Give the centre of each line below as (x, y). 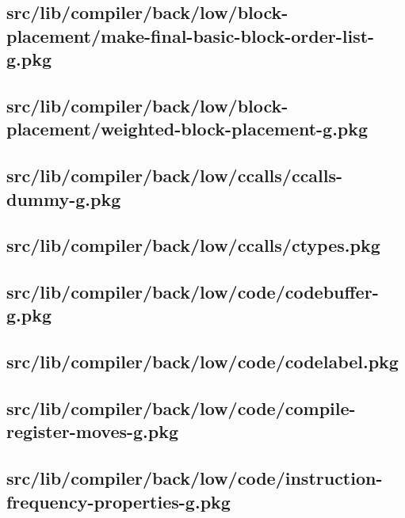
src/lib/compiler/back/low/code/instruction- (195, 478)
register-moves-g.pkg (93, 431)
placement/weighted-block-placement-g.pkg (187, 129)
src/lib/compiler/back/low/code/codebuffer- (193, 292)
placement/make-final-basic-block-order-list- (191, 35)
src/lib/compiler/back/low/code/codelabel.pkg (202, 362)
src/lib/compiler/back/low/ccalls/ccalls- (175, 175)
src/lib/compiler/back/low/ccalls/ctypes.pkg (193, 245)
